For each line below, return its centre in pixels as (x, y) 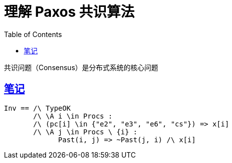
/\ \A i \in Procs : (73, 116)
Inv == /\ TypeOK (37, 108)
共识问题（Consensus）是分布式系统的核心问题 (81, 67)
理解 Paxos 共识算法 (69, 12)
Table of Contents (33, 34)
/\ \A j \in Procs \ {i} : (85, 132)
